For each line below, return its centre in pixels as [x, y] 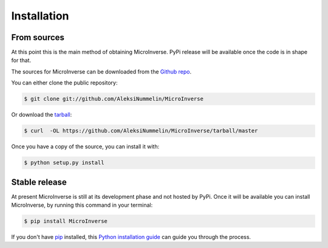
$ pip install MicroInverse [66, 221]
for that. [21, 60]
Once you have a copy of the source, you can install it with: [85, 146]
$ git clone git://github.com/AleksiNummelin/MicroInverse [114, 99]
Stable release [39, 182]
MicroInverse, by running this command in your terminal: [82, 205]
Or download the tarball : [42, 115]
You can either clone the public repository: [64, 83]
